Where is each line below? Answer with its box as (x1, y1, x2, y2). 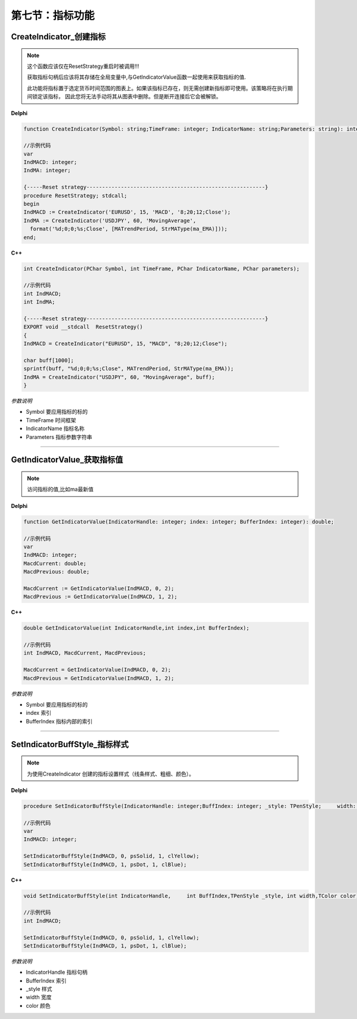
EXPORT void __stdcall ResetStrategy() (23, 324, 143, 330)
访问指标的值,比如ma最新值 (27, 486, 94, 493)
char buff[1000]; (23, 357, 74, 364)
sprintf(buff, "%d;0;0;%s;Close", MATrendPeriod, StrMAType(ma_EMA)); (23, 366, 234, 372)
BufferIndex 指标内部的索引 (26, 717, 93, 724)
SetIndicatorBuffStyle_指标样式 (11, 739, 129, 749)
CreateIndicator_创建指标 (11, 32, 107, 42)
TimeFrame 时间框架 (26, 416, 77, 423)
